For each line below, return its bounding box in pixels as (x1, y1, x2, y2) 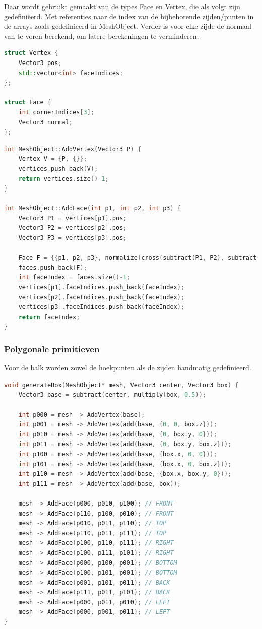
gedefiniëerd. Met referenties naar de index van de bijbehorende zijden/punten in (4, 11, 254, 21)
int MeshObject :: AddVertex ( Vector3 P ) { (4, 145, 142, 153)
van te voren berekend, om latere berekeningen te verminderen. (4, 30, 199, 41)
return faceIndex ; (18, 313, 80, 321)
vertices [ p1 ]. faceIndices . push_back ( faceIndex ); (18, 284, 185, 291)
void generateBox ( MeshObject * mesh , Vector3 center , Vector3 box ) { (4, 381, 239, 389)
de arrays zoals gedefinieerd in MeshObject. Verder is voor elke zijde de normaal (4, 21, 251, 31)
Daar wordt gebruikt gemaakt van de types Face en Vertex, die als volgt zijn (4, 1, 240, 11)
